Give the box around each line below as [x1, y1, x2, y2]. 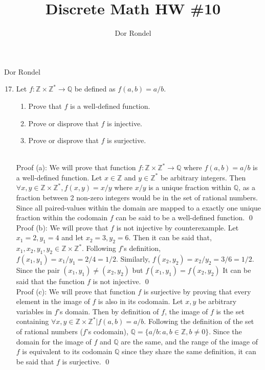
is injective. [107, 118, 142, 128]
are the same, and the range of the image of [121, 336, 258, 346]
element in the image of [16, 296, 90, 307]
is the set [216, 306, 245, 316]
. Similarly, [116, 253, 150, 264]
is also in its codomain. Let [98, 296, 183, 307]
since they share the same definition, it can [121, 346, 256, 357]
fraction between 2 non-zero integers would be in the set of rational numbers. [16, 192, 258, 203]
